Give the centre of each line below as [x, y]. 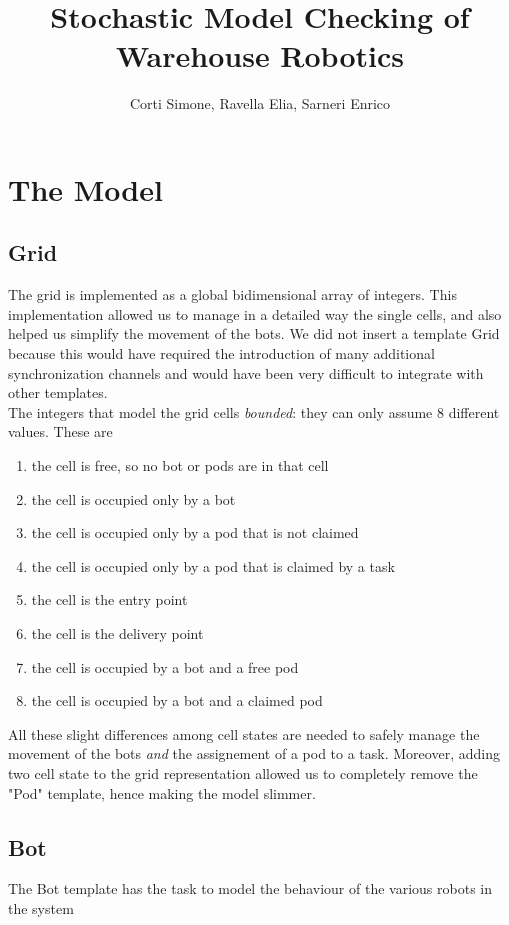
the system [41, 907]
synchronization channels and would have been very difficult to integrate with [246, 372]
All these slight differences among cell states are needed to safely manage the [244, 733]
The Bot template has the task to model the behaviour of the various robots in [250, 888]
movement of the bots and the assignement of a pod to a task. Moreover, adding [254, 753]
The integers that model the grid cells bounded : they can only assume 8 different [254, 411]
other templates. [58, 392]
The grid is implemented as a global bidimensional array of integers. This [232, 294]
